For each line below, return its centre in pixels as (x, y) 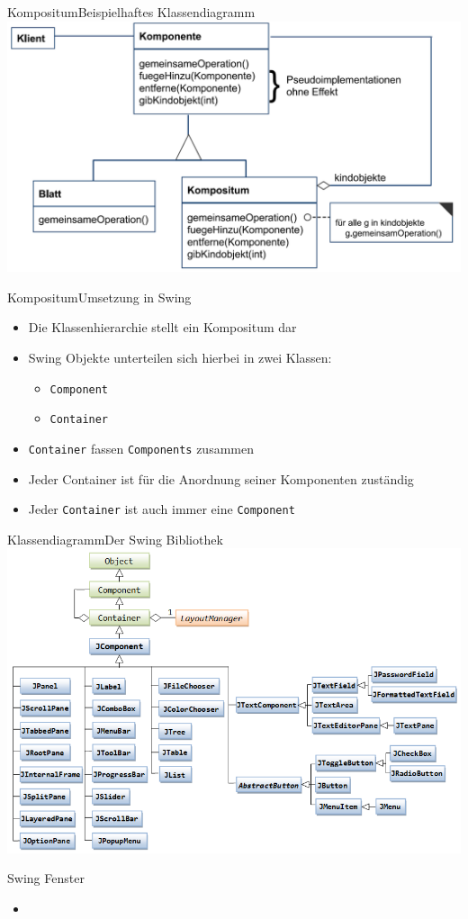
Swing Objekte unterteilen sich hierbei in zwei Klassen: (180, 357)
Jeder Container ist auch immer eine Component (162, 509)
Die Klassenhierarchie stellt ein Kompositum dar (162, 327)
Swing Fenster (46, 878)
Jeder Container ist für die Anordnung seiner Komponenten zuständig (221, 478)
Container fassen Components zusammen (141, 448)
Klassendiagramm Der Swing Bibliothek (115, 539)
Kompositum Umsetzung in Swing (99, 297)
